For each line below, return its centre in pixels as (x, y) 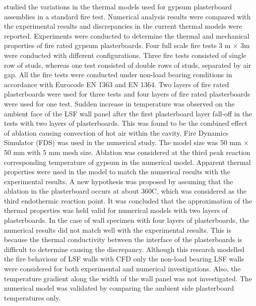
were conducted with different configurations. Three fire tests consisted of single (125, 55)
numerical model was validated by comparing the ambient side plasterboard (119, 288)
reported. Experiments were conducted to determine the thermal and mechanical (127, 35)
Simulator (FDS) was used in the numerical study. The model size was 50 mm (123, 142)
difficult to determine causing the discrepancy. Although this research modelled (124, 249)
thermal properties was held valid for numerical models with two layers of (116, 210)
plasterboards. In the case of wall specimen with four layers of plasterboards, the (127, 220)
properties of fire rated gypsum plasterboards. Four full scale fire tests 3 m (117, 45)
